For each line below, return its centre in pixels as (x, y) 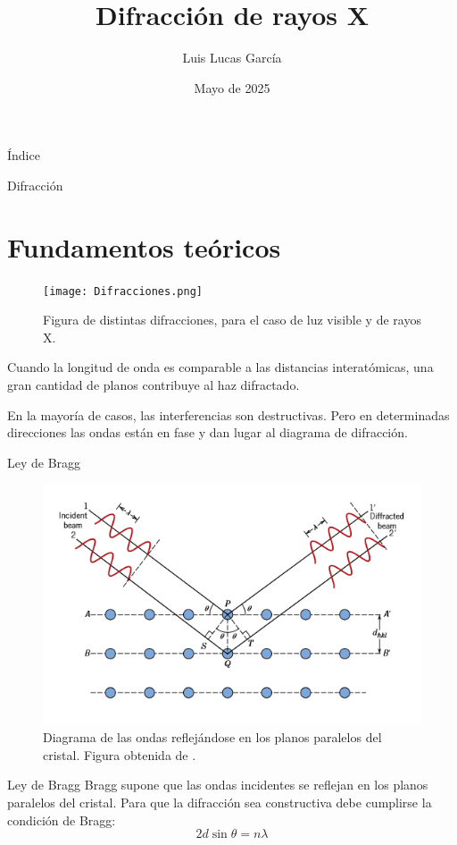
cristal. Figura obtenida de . (120, 754)
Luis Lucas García (232, 58)
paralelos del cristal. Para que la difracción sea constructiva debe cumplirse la (220, 803)
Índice (24, 155)
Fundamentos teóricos (144, 246)
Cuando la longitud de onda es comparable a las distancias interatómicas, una (220, 367)
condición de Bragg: (62, 820)
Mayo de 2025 (232, 87)
